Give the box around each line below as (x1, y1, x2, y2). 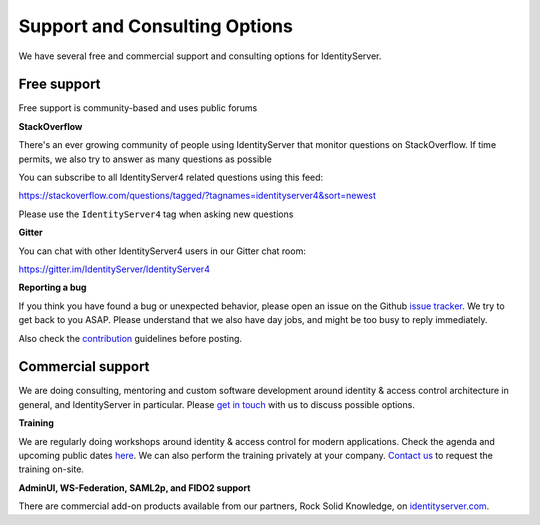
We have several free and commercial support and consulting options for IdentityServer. (18, 50, 382, 62)
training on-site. (18, 463, 85, 475)
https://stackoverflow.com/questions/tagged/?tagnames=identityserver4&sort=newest (18, 190, 377, 202)
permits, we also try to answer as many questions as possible (18, 153, 272, 165)
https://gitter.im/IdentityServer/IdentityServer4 (18, 263, 210, 275)
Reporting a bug (18, 281, 87, 294)
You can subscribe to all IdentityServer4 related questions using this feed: (18, 171, 324, 184)
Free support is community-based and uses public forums (18, 102, 258, 114)
